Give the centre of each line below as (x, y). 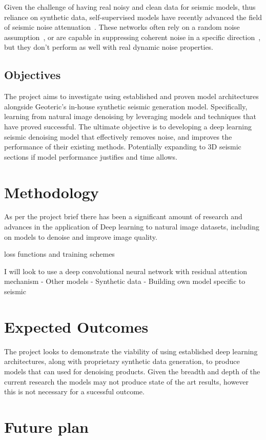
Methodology (52, 192)
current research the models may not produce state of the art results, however (127, 381)
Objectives (33, 75)
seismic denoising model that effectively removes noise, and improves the (118, 136)
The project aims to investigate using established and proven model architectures (131, 96)
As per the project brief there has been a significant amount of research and (123, 216)
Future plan (47, 426)
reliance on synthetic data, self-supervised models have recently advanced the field (133, 17)
